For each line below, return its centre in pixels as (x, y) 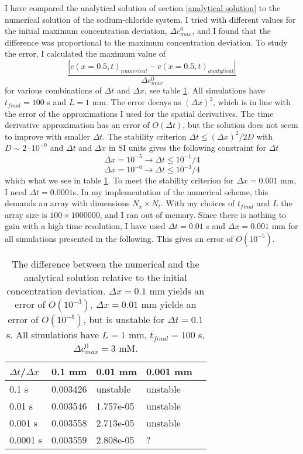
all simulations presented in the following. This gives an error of (119, 238)
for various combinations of (53, 90)
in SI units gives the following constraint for (187, 148)
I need (16, 191)
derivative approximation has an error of (77, 125)
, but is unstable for (124, 319)
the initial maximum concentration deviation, (86, 31)
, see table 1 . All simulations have (204, 90)
